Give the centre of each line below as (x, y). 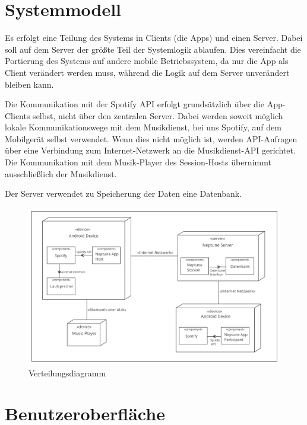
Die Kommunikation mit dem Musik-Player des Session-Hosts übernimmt (138, 162)
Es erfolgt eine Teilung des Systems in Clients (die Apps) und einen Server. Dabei (154, 38)
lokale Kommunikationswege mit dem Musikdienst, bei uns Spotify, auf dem (143, 127)
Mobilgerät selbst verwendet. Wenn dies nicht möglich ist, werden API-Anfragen (151, 138)
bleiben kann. (29, 84)
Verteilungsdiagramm (67, 373)
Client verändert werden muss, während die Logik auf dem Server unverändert (147, 72)
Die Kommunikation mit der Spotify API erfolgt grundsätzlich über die (135, 104)
